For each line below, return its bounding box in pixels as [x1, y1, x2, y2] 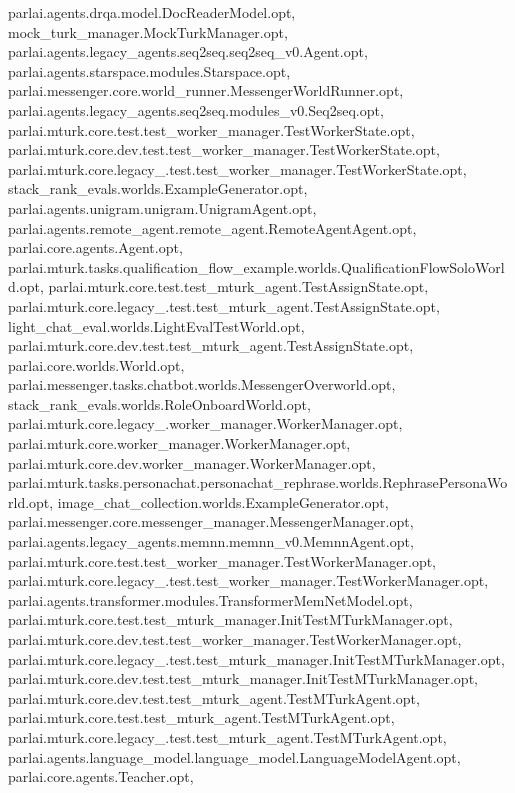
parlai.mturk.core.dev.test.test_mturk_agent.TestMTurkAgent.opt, [8, 687, 420, 708]
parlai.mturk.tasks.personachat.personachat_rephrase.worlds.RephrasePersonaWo [8, 472, 508, 493]
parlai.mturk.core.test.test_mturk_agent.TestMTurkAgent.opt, [8, 707, 395, 728]
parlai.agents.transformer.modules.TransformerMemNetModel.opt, [8, 589, 413, 610]
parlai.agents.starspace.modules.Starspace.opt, [8, 60, 291, 81]
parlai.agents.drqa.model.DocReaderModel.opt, [8, 2, 296, 22]
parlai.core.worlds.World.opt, [8, 354, 185, 375]
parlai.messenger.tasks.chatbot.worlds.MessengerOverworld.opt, [8, 374, 396, 395]
